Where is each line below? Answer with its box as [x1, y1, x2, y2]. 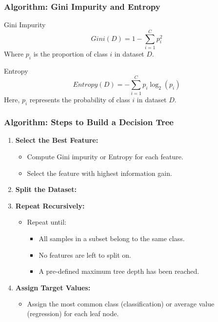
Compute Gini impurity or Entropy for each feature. [27, 152, 183, 162]
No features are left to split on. [39, 249, 132, 260]
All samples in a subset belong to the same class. [39, 233, 185, 244]
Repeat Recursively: [15, 200, 85, 210]
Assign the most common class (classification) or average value [27, 299, 215, 309]
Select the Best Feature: [15, 135, 99, 145]
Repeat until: [27, 217, 66, 227]
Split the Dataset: [15, 184, 77, 194]
